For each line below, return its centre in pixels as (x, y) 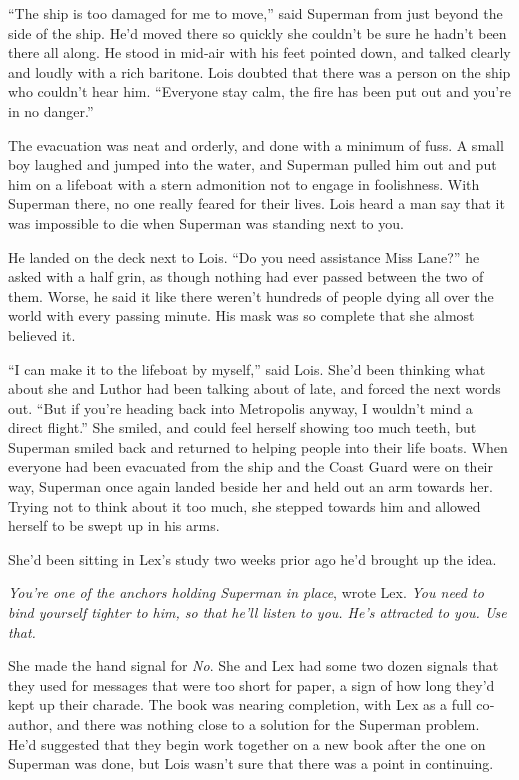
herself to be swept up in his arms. (114, 525)
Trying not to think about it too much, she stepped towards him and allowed (244, 505)
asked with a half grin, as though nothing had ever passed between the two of (246, 276)
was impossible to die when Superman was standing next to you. (206, 222)
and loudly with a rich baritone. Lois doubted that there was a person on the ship (259, 71)
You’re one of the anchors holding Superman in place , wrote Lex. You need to (246, 592)
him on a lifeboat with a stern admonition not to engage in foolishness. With (244, 183)
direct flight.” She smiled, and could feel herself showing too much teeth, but (242, 427)
